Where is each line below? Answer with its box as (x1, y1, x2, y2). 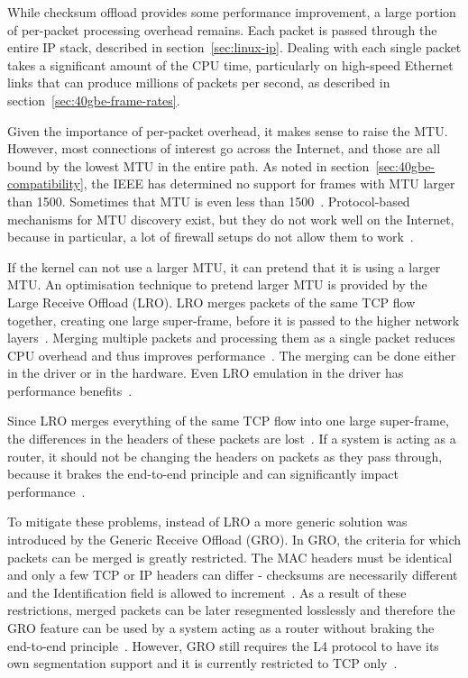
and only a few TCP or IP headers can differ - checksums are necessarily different (7, 565, 458, 584)
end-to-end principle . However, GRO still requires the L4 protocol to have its (7, 636, 439, 655)
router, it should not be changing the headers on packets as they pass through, (7, 446, 443, 465)
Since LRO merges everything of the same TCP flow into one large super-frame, (7, 411, 449, 430)
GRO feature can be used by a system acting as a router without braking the (7, 618, 435, 637)
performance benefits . (7, 380, 133, 399)
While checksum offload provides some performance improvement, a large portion (7, 3, 456, 21)
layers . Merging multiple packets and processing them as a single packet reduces (7, 328, 455, 347)
